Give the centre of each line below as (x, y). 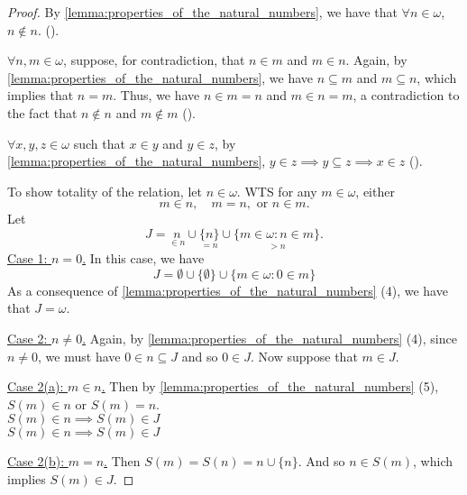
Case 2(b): (36, 461)
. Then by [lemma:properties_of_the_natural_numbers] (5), (270, 386)
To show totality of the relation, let (105, 191)
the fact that (42, 112)
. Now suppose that (304, 356)
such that (99, 143)
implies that (41, 95)
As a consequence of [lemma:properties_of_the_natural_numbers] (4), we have (228, 290)
